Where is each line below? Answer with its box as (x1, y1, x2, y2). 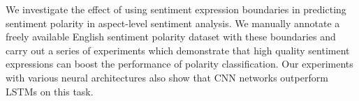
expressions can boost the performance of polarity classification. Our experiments (6, 56, 353, 71)
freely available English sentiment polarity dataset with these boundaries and (6, 29, 336, 44)
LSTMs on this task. (6, 84, 94, 98)
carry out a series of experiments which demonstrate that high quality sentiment (6, 42, 350, 57)
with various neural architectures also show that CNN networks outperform (6, 70, 328, 84)
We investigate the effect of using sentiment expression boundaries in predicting (6, 2, 346, 16)
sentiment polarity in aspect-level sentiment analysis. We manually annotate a (6, 15, 340, 30)
